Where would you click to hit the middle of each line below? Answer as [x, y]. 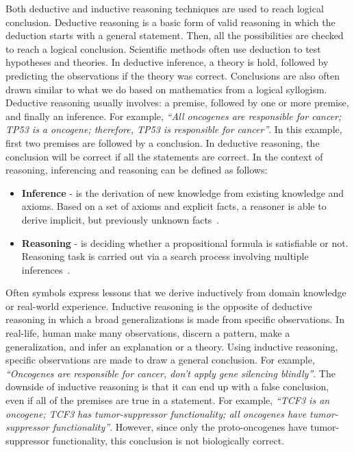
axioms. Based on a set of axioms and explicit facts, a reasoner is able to [174, 206]
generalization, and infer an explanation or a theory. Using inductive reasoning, [172, 346]
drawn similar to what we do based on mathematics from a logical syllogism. [166, 89]
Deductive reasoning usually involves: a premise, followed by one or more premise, [177, 103]
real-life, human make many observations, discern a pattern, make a [148, 333]
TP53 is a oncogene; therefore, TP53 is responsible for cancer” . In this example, [174, 129]
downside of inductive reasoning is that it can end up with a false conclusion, [167, 386]
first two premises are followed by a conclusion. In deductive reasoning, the [163, 142]
